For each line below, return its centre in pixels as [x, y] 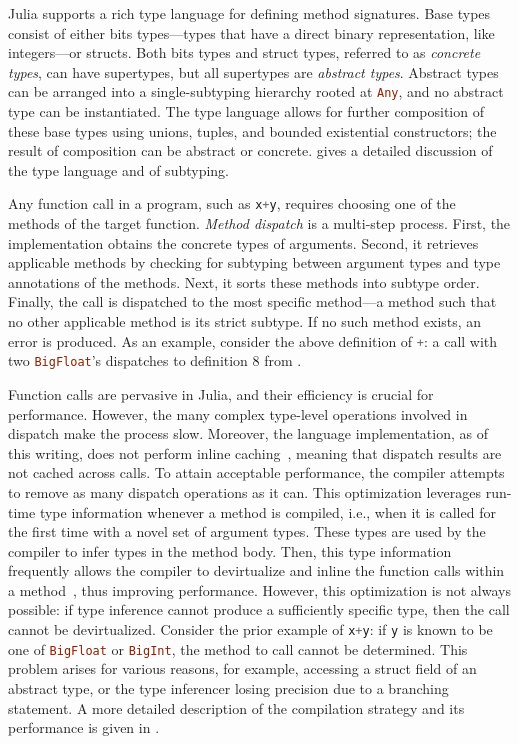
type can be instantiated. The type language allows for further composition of [246, 111]
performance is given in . [84, 727]
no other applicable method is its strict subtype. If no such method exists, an [245, 321]
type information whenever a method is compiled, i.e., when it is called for [267, 511]
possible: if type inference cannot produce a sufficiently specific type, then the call [259, 609]
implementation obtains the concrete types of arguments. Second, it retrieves [243, 242]
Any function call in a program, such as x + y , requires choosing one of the [232, 203]
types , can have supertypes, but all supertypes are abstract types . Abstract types [253, 71]
